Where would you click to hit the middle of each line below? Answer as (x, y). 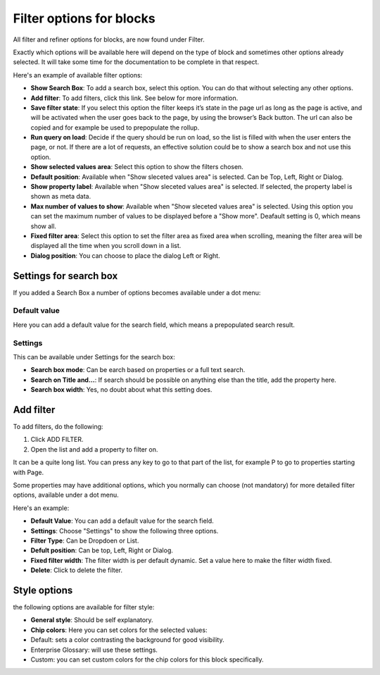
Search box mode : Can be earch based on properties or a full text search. (138, 370)
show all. (43, 226)
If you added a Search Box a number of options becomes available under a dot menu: (137, 292)
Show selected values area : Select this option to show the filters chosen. (137, 167)
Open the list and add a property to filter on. (94, 449)
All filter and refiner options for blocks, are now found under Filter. (109, 39)
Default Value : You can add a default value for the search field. (122, 521)
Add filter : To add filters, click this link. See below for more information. (134, 98)
